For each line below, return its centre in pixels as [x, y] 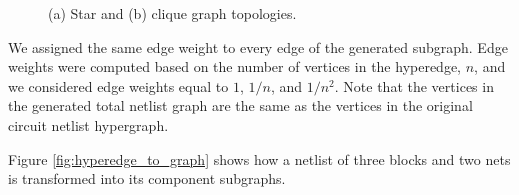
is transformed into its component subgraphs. [147, 178]
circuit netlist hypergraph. [88, 124]
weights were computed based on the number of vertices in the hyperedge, [235, 66]
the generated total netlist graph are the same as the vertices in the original [240, 105]
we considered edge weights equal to [118, 85]
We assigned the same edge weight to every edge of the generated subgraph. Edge [258, 46]
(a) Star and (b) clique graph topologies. [172, 13]
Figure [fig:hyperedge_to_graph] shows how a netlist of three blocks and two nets [259, 158]
